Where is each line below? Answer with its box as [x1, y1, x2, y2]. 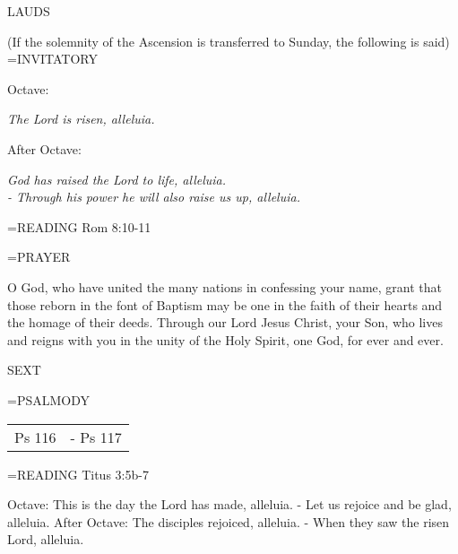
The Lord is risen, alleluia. [7, 109, 155, 128]
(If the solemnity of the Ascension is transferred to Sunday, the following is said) [7, 31, 450, 50]
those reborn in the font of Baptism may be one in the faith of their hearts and [7, 295, 443, 314]
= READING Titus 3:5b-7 [7, 464, 149, 483]
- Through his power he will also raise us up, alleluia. [7, 187, 300, 206]
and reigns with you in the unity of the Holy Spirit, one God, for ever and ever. [7, 330, 444, 349]
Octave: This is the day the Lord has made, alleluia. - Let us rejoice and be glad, [7, 495, 452, 514]
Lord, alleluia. [7, 530, 84, 549]
